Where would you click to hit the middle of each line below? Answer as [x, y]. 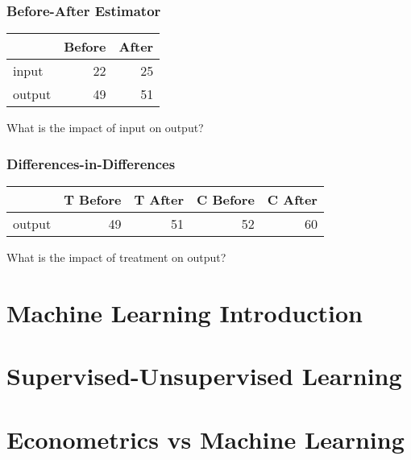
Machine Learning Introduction [185, 312]
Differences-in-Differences [91, 163]
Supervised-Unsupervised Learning [204, 376]
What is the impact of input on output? [105, 128]
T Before [93, 200]
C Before [226, 200]
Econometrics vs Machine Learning [205, 439]
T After [159, 200]
